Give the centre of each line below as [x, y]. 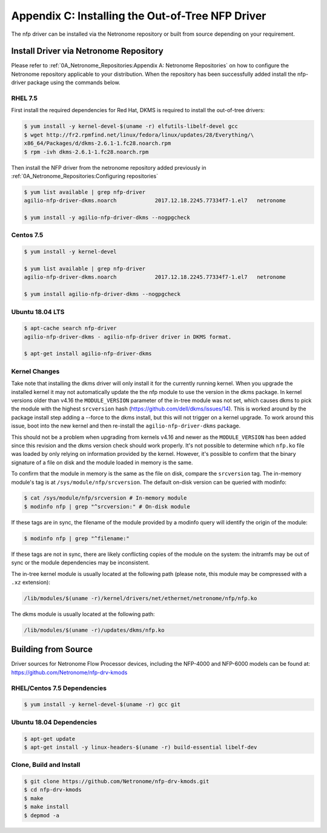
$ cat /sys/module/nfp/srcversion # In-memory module [105, 498]
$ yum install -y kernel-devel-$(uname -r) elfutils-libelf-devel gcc [131, 126]
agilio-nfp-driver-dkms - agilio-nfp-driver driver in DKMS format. [128, 337]
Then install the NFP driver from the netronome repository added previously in [109, 167]
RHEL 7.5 [25, 98]
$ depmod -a [42, 815]
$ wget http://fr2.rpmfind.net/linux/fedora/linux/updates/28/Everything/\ [139, 135]
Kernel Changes [35, 371]
